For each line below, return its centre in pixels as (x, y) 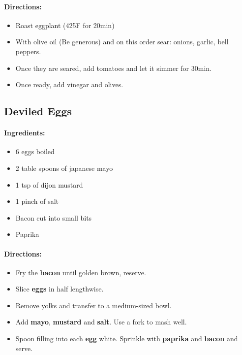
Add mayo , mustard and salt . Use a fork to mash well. (101, 322)
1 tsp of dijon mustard (49, 184)
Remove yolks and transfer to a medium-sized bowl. (93, 305)
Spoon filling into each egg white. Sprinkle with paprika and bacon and (127, 339)
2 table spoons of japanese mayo (64, 168)
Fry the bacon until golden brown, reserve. (81, 272)
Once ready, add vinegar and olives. (69, 84)
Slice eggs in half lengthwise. (60, 289)
